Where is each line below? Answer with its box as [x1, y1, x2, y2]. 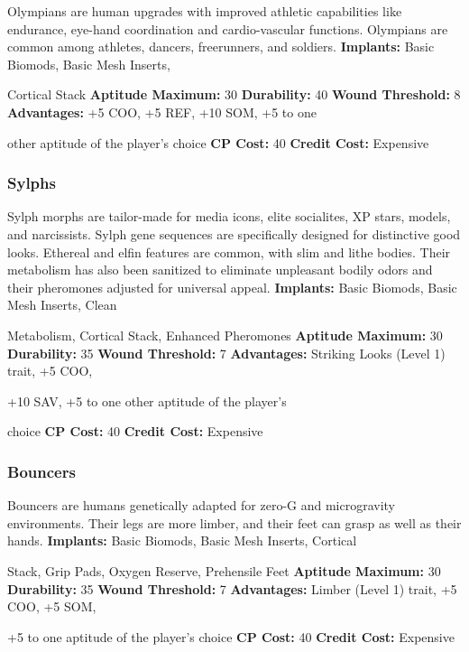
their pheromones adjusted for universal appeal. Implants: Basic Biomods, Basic [7, 277, 457, 296]
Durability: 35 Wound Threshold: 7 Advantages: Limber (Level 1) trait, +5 [7, 579, 457, 598]
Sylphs [7, 172, 56, 194]
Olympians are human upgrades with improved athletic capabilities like [7, 2, 402, 20]
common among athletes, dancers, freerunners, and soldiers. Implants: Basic [7, 37, 435, 56]
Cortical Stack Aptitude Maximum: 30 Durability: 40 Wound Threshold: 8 [7, 85, 461, 104]
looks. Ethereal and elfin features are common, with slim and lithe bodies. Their [7, 242, 451, 261]
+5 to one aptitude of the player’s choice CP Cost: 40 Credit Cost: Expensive [7, 627, 455, 646]
